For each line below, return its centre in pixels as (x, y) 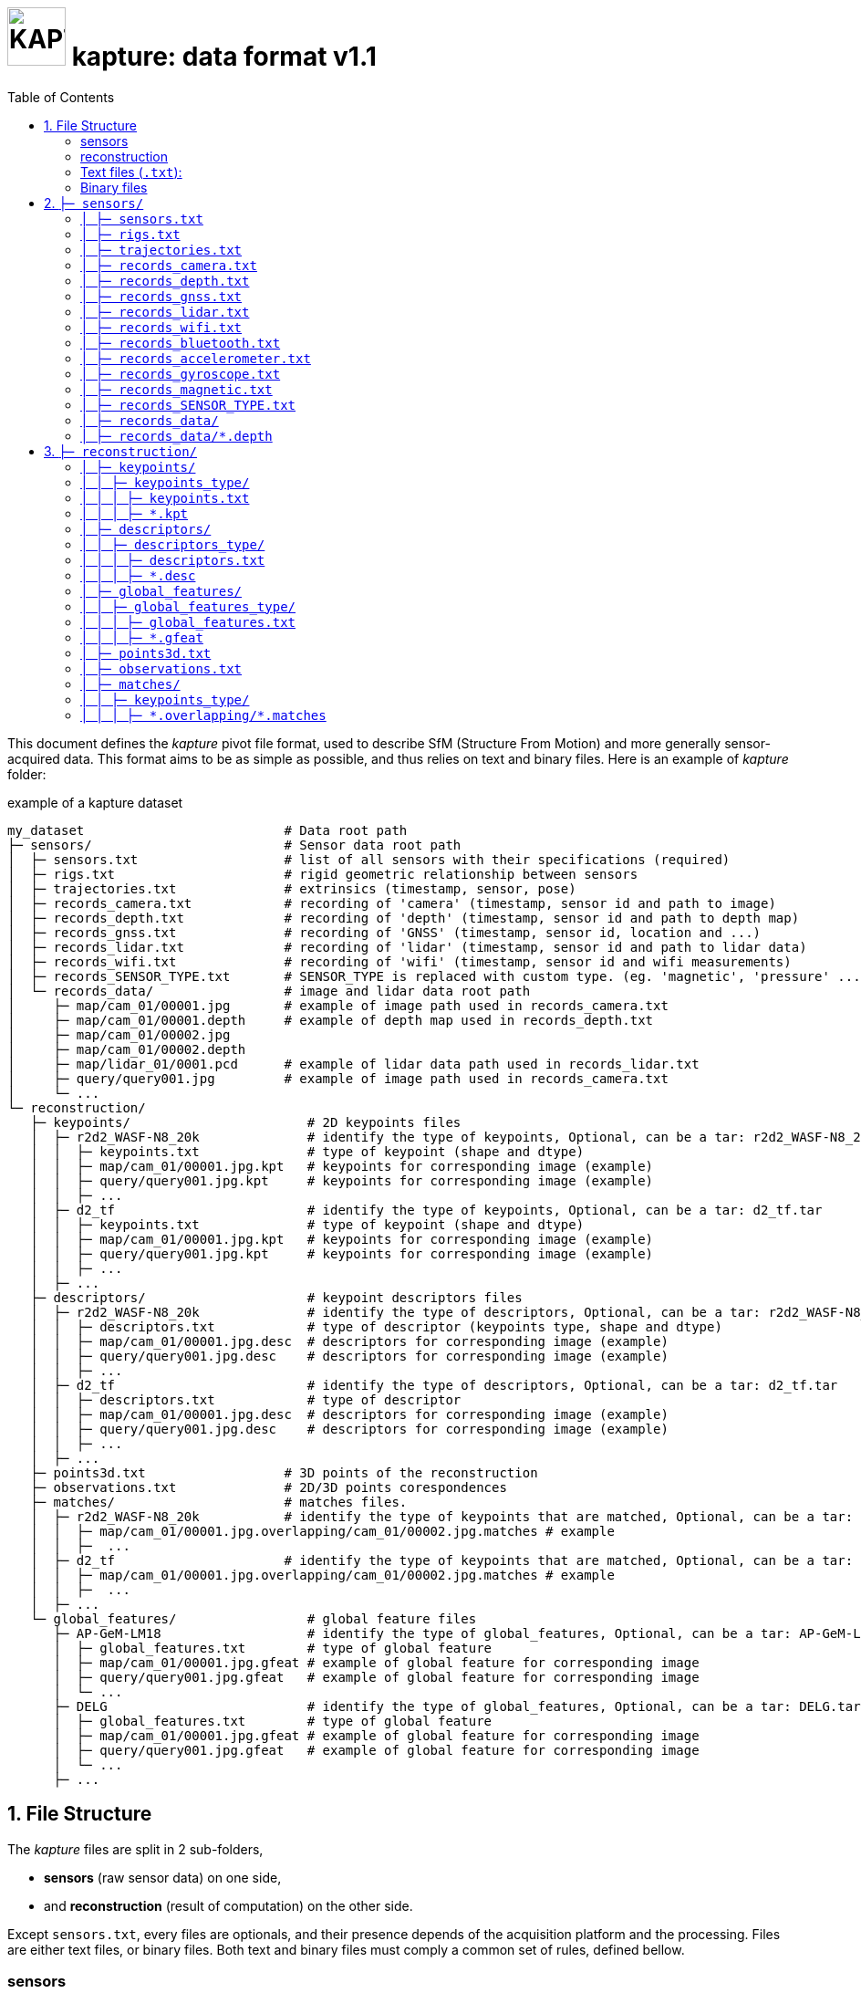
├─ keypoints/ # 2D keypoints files (246, 1122)
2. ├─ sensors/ (94, 203)
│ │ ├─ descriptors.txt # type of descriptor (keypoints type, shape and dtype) (376, 1326)
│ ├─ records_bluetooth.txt (181, 343)
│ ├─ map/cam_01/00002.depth (127, 1049)
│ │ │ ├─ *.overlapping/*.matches (203, 715)
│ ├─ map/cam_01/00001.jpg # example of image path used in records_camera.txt (338, 1005)
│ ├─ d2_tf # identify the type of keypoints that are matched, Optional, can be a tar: (442, 1560)
